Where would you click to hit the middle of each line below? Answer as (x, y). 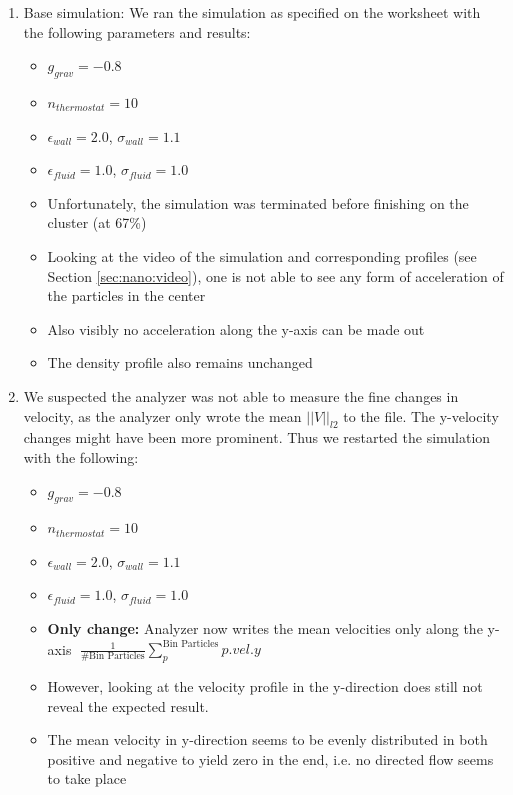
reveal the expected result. (128, 705)
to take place (87, 778)
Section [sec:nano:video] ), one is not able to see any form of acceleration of (275, 275)
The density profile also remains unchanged (180, 362)
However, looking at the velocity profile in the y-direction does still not (265, 685)
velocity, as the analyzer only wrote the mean (162, 415)
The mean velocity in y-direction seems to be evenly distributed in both (267, 739)
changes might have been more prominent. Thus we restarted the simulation (257, 437)
